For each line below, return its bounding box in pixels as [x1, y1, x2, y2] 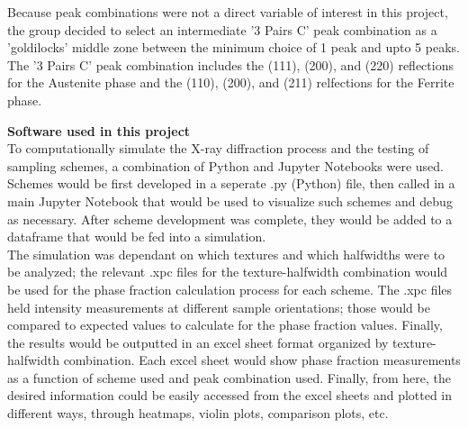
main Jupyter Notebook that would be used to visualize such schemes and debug [7, 191, 453, 210]
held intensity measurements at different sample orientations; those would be [7, 297, 430, 316]
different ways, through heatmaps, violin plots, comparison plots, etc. [7, 404, 389, 423]
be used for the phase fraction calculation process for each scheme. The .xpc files [7, 279, 453, 298]
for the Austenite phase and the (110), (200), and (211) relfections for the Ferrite [7, 73, 454, 92]
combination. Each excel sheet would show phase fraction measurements [63, 351, 461, 369]
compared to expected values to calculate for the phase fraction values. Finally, [7, 315, 443, 334]
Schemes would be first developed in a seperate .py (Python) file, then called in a [7, 174, 455, 193]
